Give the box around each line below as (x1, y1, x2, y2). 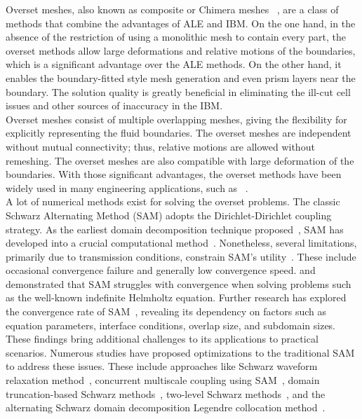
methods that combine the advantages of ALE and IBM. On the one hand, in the (6, 15, 356, 30)
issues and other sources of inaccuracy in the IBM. (6, 98, 223, 113)
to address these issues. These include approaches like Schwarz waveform (6, 359, 318, 373)
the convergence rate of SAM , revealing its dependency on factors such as (6, 304, 326, 319)
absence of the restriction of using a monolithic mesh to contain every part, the (6, 29, 347, 44)
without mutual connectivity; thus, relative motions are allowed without (6, 139, 315, 153)
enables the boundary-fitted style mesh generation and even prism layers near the (6, 70, 356, 85)
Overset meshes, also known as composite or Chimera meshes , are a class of (6, 2, 339, 16)
